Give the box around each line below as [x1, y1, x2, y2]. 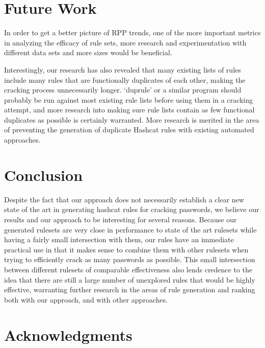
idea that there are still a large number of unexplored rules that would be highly [4, 274, 255, 285]
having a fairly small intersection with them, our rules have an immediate [4, 234, 234, 245]
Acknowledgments [4, 324, 132, 345]
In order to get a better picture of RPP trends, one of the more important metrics [4, 27, 261, 38]
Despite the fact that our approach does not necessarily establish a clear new [4, 194, 244, 204]
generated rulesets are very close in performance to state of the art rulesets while [4, 224, 257, 235]
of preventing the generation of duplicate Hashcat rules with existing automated [4, 124, 254, 135]
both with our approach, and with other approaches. [4, 294, 168, 305]
